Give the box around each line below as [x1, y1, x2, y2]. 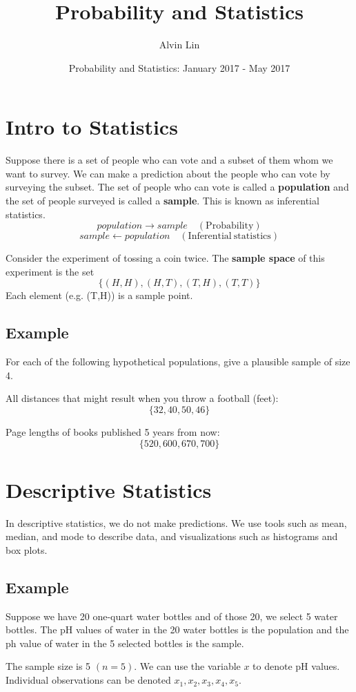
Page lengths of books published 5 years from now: [6, 424, 220, 439]
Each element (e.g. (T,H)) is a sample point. [6, 288, 193, 302]
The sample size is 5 [6, 659, 91, 673]
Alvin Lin [159, 37, 200, 52]
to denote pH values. [253, 659, 340, 673]
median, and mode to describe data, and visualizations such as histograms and [6, 529, 338, 544]
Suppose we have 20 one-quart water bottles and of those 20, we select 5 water [6, 608, 338, 623]
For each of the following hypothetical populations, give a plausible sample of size [6, 354, 350, 369]
